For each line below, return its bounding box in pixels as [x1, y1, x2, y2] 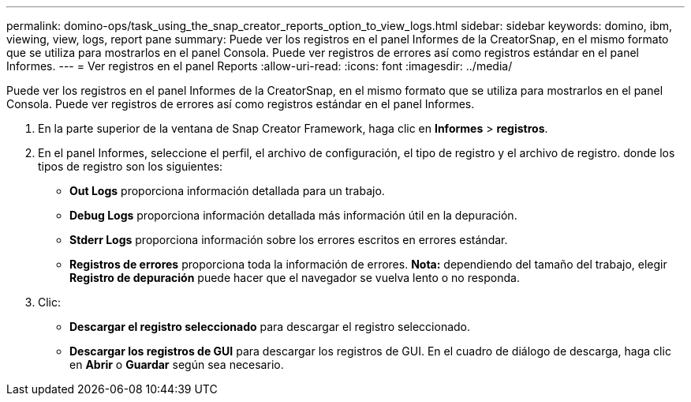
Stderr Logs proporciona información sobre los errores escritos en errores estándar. [69, 233, 508, 246]
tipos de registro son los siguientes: [38, 160, 223, 173]
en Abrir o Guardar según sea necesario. [69, 358, 284, 371]
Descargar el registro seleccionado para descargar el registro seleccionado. [69, 320, 471, 333]
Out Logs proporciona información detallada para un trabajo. [69, 184, 385, 197]
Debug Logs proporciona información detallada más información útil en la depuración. [69, 209, 517, 222]
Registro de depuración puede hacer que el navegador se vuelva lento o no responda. [69, 271, 520, 284]
